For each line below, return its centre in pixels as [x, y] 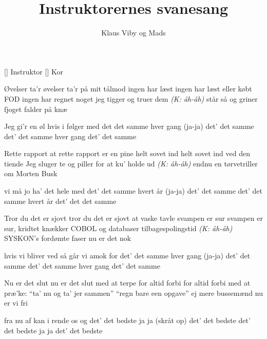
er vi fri [16, 303]
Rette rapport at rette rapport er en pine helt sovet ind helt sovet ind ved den [127, 153]
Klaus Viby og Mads [133, 33]
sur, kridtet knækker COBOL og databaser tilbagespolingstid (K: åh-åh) [118, 228]
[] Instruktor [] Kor [34, 71]
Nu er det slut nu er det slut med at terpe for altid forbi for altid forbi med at [127, 283]
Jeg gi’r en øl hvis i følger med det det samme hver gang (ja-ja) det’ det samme [129, 126]
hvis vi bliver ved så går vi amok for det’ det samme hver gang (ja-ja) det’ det [127, 256]
